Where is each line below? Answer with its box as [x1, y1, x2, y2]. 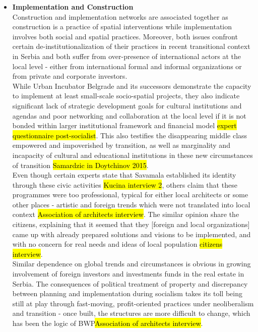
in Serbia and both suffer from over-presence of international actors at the [12, 50, 241, 61]
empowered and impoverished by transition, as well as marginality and [12, 140, 230, 150]
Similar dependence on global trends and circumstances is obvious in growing [12, 258, 251, 269]
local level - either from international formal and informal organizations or [12, 61, 242, 71]
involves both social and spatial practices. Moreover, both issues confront [12, 31, 238, 41]
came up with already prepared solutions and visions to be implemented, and [12, 229, 251, 239]
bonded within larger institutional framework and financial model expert [12, 120, 237, 131]
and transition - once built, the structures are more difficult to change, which [12, 308, 250, 318]
